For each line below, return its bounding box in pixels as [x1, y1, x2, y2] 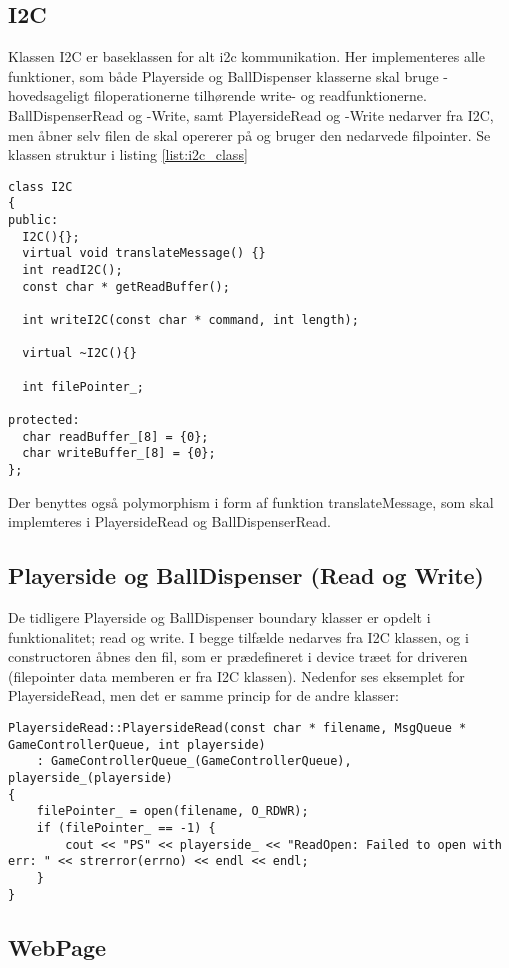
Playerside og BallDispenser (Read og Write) [8, 560, 484, 591]
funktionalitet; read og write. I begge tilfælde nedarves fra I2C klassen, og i [8, 626, 469, 647]
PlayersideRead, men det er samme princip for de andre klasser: [8, 685, 399, 706]
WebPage [8, 931, 107, 962]
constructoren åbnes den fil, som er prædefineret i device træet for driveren [8, 646, 468, 667]
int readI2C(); [22, 263, 123, 278]
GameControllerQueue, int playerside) [8, 737, 266, 752]
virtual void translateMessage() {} [22, 246, 266, 261]
